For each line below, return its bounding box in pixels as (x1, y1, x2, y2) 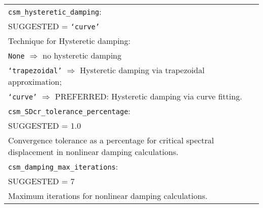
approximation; (8, 76, 62, 87)
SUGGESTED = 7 (8, 175, 75, 187)
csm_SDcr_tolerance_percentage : (8, 105, 130, 117)
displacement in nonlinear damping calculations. (8, 146, 179, 158)
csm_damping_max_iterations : (8, 161, 118, 172)
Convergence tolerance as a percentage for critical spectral (8, 134, 214, 146)
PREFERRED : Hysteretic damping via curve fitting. (55, 90, 242, 102)
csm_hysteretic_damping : (8, 6, 102, 17)
